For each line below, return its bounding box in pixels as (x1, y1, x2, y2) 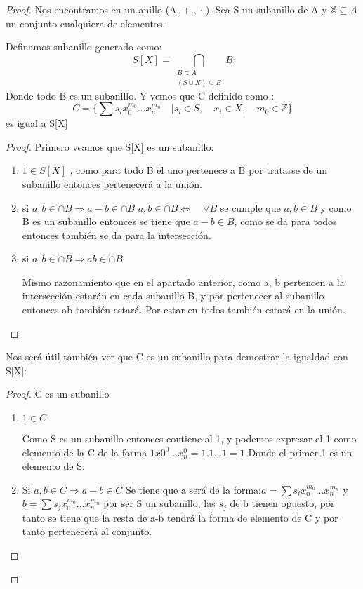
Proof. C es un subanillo (6, 386, 110, 401)
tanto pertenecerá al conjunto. (22, 524, 152, 539)
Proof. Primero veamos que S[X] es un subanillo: (6, 139, 214, 154)
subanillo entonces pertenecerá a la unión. (22, 176, 202, 191)
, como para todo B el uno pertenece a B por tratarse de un (70, 163, 327, 177)
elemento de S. (22, 459, 85, 473)
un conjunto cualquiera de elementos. (6, 15, 166, 30)
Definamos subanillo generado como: (6, 39, 162, 54)
